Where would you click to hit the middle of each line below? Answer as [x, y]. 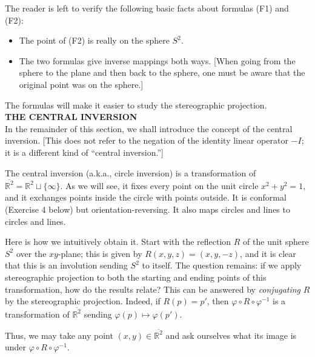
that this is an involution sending [66, 265]
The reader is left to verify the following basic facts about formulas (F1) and [147, 8]
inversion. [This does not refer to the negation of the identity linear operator [147, 140]
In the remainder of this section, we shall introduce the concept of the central [149, 128]
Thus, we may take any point [59, 335]
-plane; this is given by [100, 253]
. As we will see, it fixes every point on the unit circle [159, 185]
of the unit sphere [276, 242]
